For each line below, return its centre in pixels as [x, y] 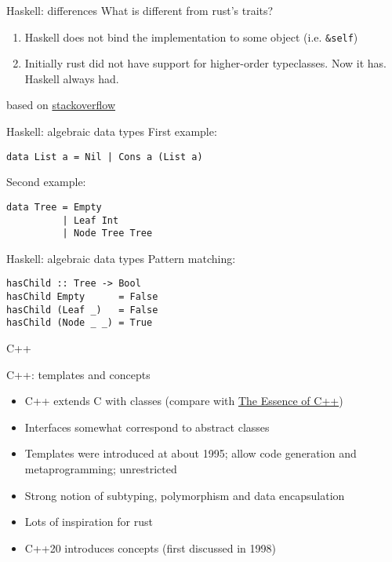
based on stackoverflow [61, 105]
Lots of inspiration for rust [89, 522]
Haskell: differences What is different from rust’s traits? [140, 10]
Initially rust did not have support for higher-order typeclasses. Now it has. [205, 63]
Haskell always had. [72, 78]
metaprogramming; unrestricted [101, 469]
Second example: [46, 182]
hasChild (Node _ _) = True [80, 323]
